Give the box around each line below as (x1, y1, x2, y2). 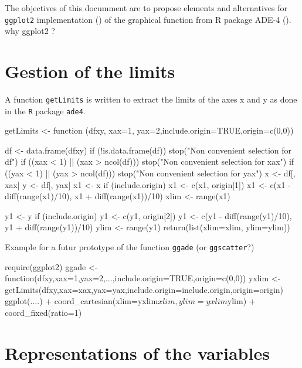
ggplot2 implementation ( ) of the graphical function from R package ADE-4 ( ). (5, 13, 291, 25)
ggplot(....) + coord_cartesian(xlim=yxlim (5, 295, 158, 307)
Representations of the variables (5, 340, 270, 364)
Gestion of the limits (5, 59, 175, 83)
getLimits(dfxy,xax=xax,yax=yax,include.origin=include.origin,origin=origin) (5, 283, 284, 295)
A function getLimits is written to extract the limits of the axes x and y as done (5, 93, 297, 105)
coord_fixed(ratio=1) (5, 306, 82, 319)
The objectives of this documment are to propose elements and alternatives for (5, 2, 287, 13)
